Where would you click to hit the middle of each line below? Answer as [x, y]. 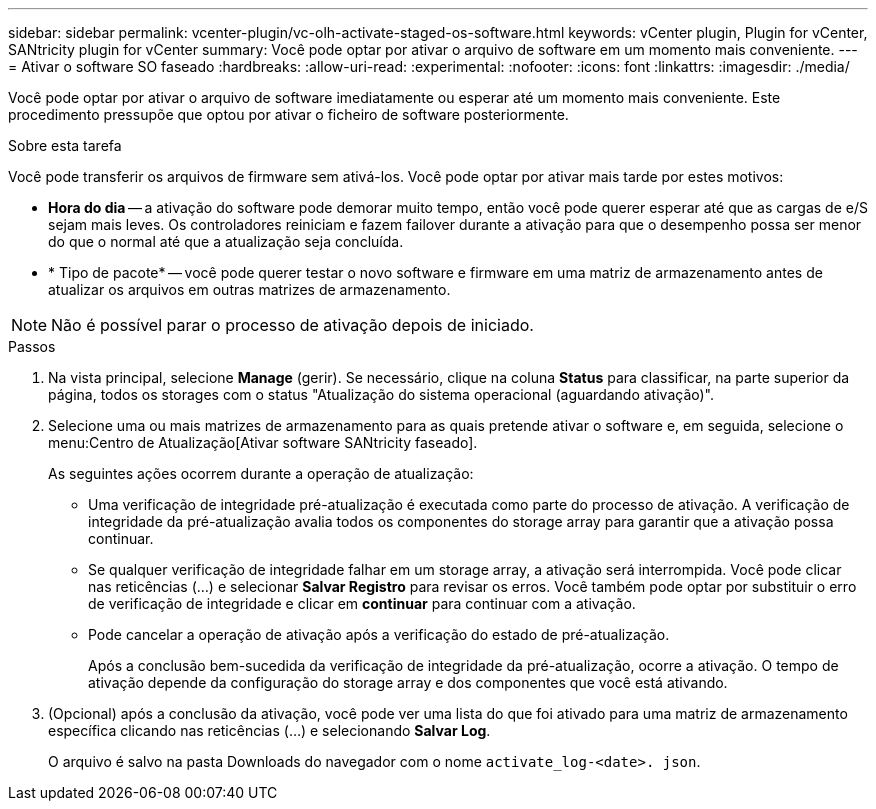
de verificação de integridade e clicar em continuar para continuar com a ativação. [362, 603]
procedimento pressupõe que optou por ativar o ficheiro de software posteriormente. [288, 114]
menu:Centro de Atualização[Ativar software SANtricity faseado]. [263, 442]
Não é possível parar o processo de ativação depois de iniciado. [292, 325]
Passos [32, 346]
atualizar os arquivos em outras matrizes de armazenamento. [249, 289]
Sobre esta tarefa [65, 145]
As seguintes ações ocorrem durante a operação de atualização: [261, 473]
